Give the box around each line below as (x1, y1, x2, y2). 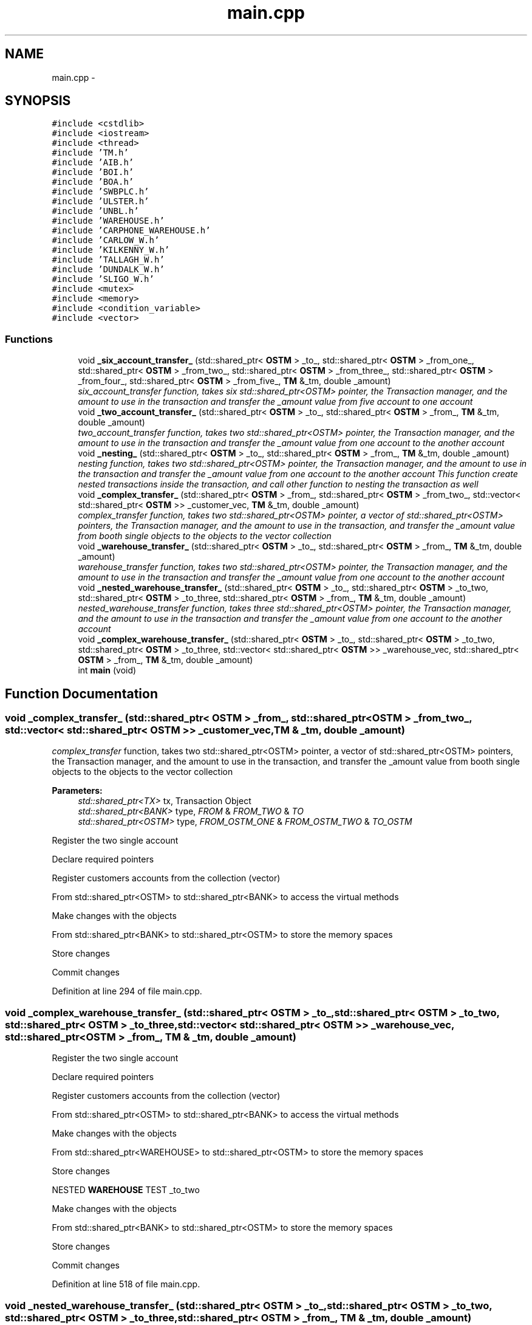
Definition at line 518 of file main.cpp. (52, 1279, 200, 1290)
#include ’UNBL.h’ (52, 206, 139, 216)
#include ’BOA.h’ (52, 177, 134, 187)
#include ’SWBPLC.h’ (52, 187, 149, 197)
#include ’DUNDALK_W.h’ (52, 264, 165, 275)
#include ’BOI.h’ (52, 167, 134, 177)
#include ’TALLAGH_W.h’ (52, 255, 165, 265)
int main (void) (78, 665, 137, 676)
